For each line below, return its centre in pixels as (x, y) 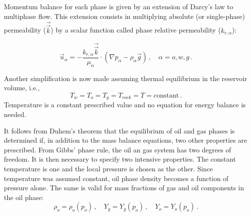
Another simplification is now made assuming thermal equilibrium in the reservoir (125, 78)
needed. (15, 114)
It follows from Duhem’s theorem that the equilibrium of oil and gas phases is (119, 130)
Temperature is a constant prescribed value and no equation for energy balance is (125, 105)
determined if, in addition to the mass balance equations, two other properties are (125, 140)
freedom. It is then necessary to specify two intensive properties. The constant (120, 159)
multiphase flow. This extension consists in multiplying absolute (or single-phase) (125, 16)
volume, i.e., (22, 88)
